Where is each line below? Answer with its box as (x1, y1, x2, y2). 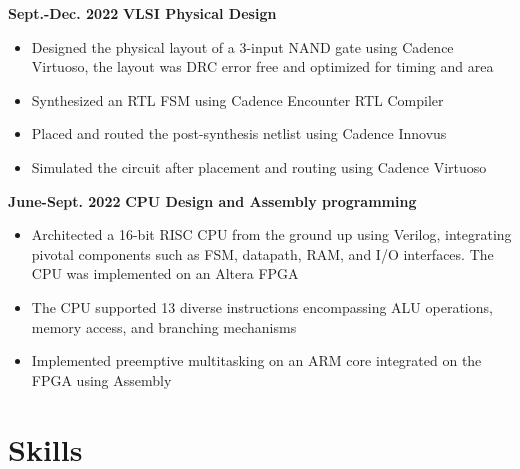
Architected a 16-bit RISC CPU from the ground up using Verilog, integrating (31, 224, 512, 245)
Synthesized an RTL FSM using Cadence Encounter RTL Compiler (31, 89, 444, 110)
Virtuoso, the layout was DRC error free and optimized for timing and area (31, 56, 494, 77)
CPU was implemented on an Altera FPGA (31, 263, 299, 284)
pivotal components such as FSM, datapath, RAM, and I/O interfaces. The (31, 243, 494, 264)
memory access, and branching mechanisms (31, 316, 297, 337)
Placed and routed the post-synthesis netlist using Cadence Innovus (31, 123, 447, 144)
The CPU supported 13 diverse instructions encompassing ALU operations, (31, 296, 493, 317)
